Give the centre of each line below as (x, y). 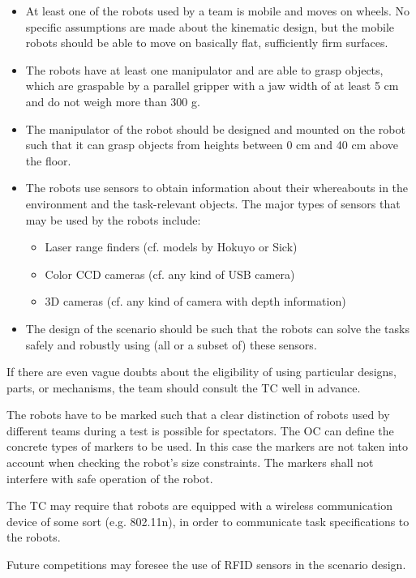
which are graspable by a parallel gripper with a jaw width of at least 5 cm (212, 86)
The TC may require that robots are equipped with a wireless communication (200, 505)
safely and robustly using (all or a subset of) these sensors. (171, 344)
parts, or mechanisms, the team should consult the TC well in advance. (184, 387)
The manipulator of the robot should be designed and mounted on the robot (215, 128)
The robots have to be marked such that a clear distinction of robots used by (198, 415)
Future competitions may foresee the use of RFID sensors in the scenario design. (206, 565)
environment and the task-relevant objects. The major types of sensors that (213, 203)
